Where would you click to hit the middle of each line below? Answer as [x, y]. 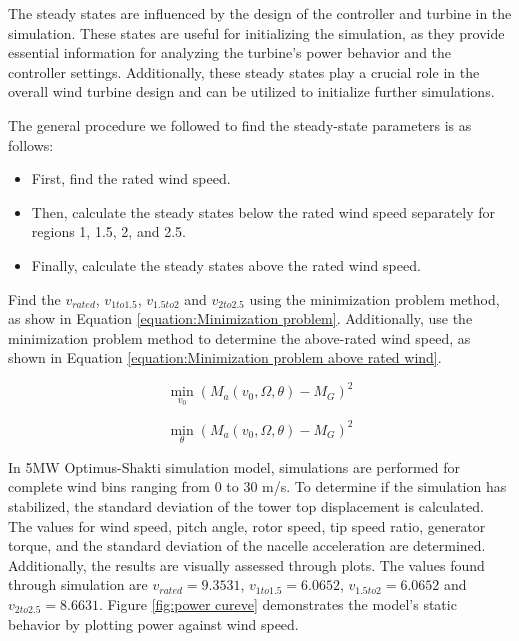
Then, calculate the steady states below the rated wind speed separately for [263, 211]
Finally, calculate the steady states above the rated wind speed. [226, 264]
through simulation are [78, 584]
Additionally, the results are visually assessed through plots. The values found [246, 564]
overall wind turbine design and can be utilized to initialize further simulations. [251, 91]
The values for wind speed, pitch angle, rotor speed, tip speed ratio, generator [247, 525]
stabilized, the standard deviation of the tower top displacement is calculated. [246, 505]
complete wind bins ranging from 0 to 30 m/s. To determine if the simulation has [257, 486]
